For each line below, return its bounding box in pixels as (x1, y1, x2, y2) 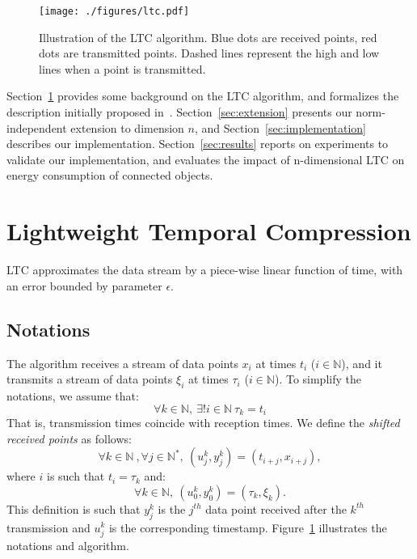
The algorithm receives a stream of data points (6, 354, 238, 371)
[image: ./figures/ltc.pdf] (39, 6, 190, 17)
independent (6, 119, 67, 136)
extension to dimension (70, 119, 184, 136)
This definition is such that (6, 500, 141, 517)
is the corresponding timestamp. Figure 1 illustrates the (108, 519, 387, 536)
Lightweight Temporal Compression (6, 214, 411, 248)
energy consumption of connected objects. (6, 167, 213, 184)
